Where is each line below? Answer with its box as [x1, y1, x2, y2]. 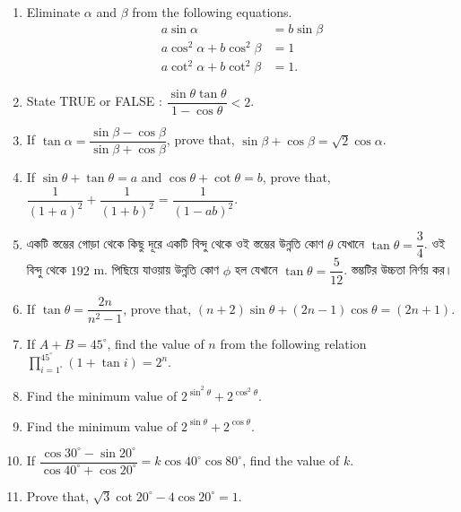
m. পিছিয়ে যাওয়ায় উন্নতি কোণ [93, 260, 220, 279]
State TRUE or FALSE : [26, 91, 162, 110]
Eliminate [26, 3, 81, 21]
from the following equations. [132, 3, 292, 21]
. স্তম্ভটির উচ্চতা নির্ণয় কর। [344, 260, 453, 279]
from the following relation [220, 334, 367, 352]
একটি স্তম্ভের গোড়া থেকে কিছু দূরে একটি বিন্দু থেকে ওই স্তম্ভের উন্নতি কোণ [26, 234, 324, 253]
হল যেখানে [234, 260, 278, 279]
